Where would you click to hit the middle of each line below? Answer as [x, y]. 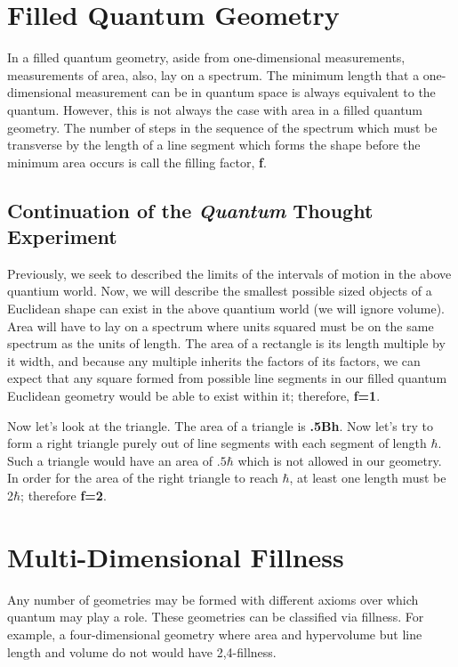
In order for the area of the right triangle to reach [143, 478]
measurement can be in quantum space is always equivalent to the [256, 92]
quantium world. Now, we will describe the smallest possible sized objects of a [220, 291]
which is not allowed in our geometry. [340, 460]
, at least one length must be [368, 478]
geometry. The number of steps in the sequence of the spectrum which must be [222, 127]
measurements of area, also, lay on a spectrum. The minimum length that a [213, 74]
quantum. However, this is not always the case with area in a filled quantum [215, 109]
